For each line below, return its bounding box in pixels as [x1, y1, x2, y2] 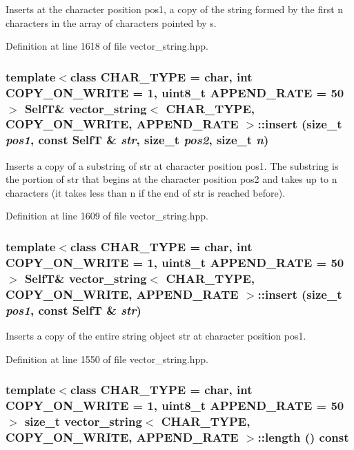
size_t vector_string [24, 412, 142, 429]
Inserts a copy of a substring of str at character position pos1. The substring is [6, 158, 339, 173]
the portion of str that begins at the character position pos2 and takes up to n [6, 172, 337, 186]
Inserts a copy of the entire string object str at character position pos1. [6, 328, 306, 342]
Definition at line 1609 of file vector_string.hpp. [6, 208, 208, 223]
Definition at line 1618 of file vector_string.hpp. [6, 39, 208, 53]
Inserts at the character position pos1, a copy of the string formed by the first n [6, 2, 344, 16]
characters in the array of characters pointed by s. [6, 15, 217, 30]
